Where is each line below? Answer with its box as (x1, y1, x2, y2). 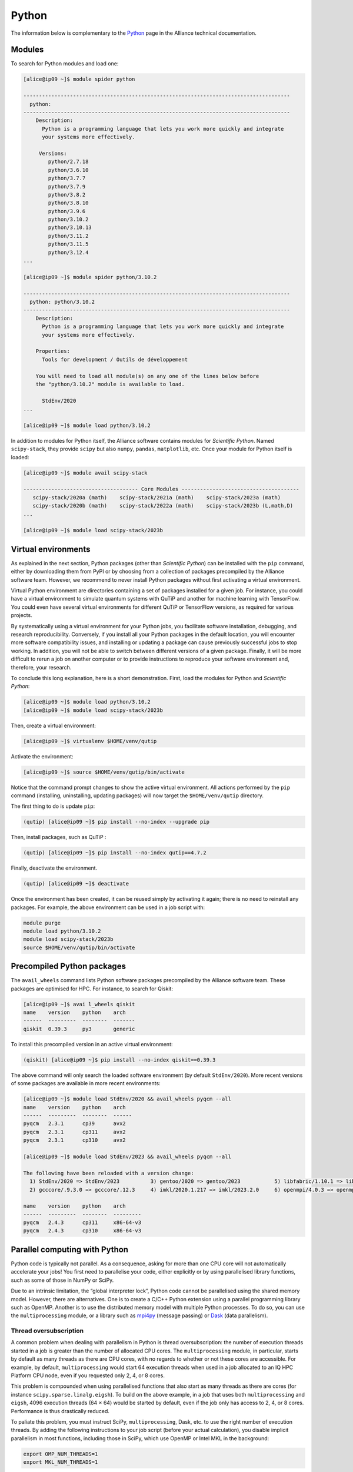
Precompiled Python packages (11, 962, 126, 972)
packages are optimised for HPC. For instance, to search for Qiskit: (11, 985, 174, 992)
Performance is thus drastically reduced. (11, 1407, 110, 1414)
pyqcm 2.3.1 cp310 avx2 (23, 1137, 126, 1143)
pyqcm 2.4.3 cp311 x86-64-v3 (23, 1219, 141, 1226)
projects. (11, 612, 32, 619)
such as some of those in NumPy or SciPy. (11, 1277, 114, 1284)
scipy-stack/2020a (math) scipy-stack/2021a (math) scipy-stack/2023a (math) (32, 494, 281, 500)
